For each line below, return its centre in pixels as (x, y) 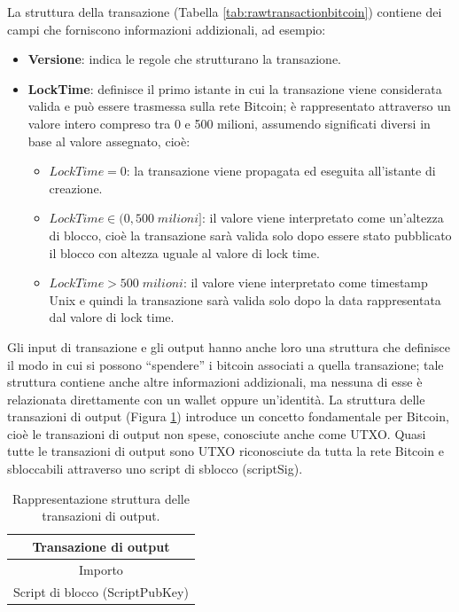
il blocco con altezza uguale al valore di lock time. (184, 252)
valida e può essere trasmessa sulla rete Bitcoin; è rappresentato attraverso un (239, 106)
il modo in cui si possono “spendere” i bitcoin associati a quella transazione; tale (226, 364)
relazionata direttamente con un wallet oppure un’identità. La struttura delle (216, 399)
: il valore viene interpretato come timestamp (305, 282)
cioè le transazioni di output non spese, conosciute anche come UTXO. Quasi (217, 433)
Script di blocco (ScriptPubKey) (101, 591)
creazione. (76, 188)
